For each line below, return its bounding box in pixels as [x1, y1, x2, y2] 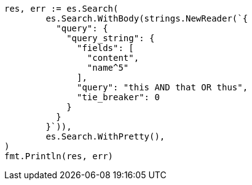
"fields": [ [77, 43, 134, 53]
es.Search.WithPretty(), [45, 132, 165, 141]
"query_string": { [66, 33, 155, 43]
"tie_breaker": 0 [77, 92, 160, 102]
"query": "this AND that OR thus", [77, 82, 248, 92]
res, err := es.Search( [4, 4, 119, 14]
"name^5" [87, 63, 129, 73]
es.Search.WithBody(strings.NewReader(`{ [45, 14, 248, 23]
